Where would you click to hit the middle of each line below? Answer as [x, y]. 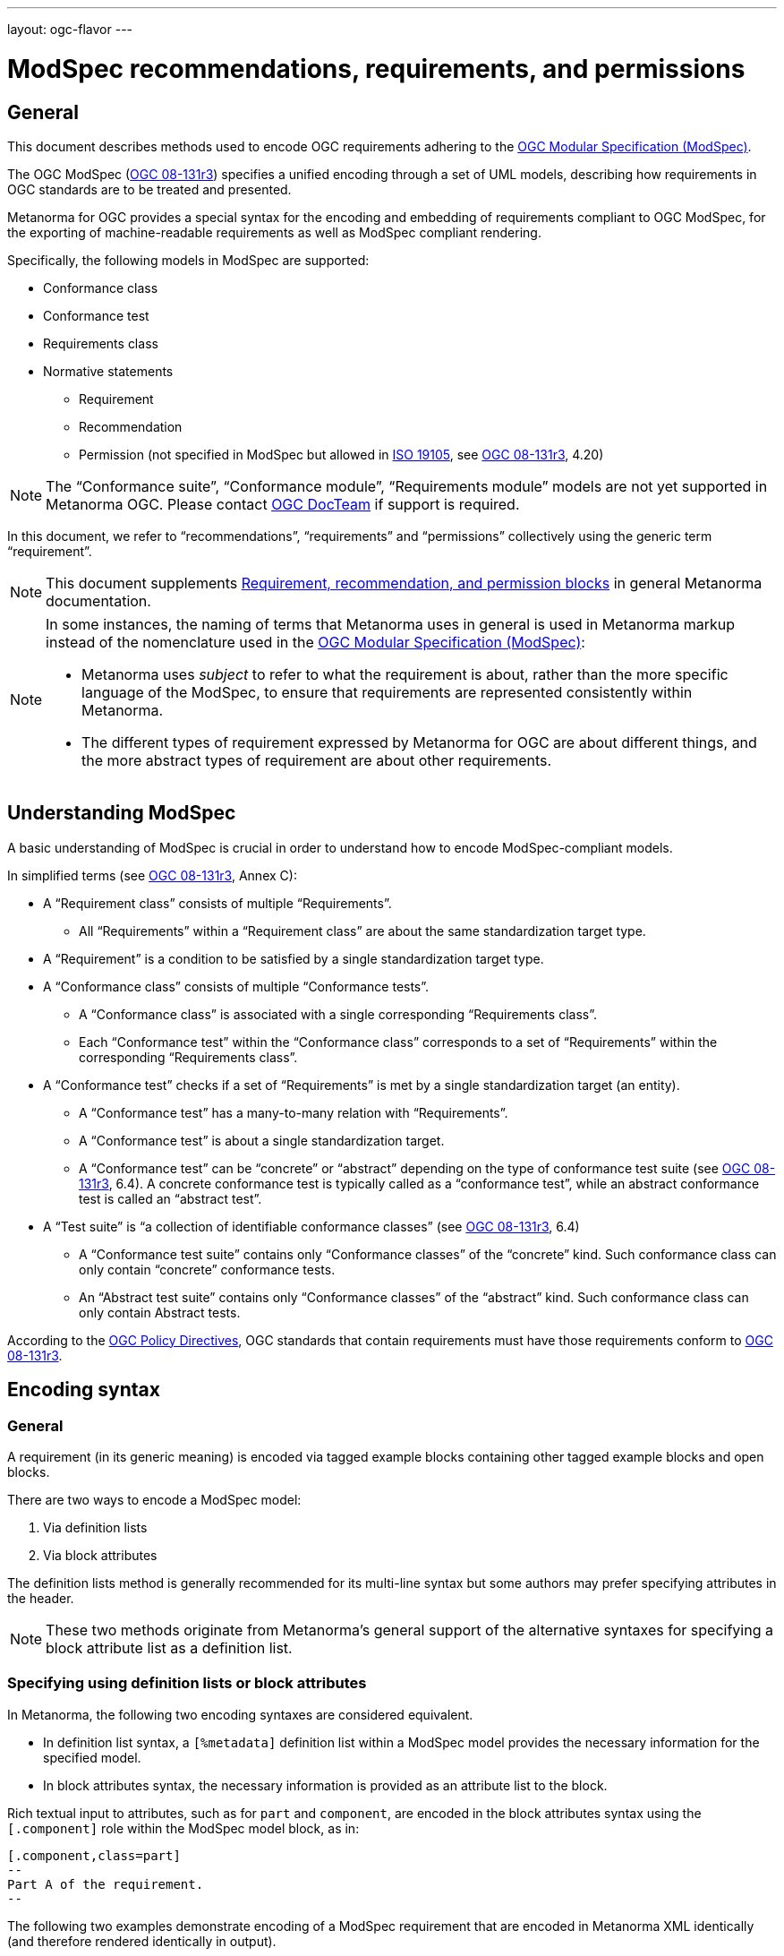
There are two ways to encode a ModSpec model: [154, 1499]
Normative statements [108, 371]
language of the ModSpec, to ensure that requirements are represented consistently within [387, 692]
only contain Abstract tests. [160, 1312]
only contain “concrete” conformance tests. [207, 1269]
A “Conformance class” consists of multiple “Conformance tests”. [236, 986]
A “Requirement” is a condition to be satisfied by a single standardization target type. [294, 958]
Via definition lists [95, 1527]
